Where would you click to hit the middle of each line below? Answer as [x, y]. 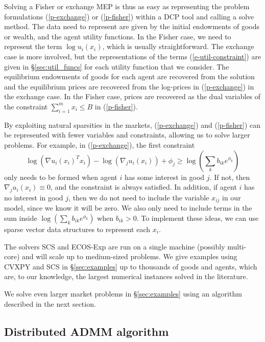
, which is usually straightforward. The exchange [178, 46]
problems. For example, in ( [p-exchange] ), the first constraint [100, 144]
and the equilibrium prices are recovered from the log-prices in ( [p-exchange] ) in [129, 86]
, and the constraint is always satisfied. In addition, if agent [144, 187]
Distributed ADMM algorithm [87, 331]
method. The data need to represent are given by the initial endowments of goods [132, 26]
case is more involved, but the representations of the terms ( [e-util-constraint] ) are [133, 56]
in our [232, 197]
